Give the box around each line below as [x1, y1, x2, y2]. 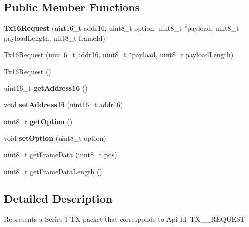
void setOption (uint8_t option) [4, 133, 106, 143]
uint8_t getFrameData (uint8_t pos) [4, 149, 117, 159]
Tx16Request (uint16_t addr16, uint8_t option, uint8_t [4, 23, 182, 33]
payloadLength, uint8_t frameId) [4, 32, 106, 43]
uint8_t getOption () [4, 116, 73, 126]
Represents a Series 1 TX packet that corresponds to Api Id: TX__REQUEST [4, 214, 245, 224]
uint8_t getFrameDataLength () [4, 166, 102, 176]
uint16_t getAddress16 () [4, 82, 88, 93]
